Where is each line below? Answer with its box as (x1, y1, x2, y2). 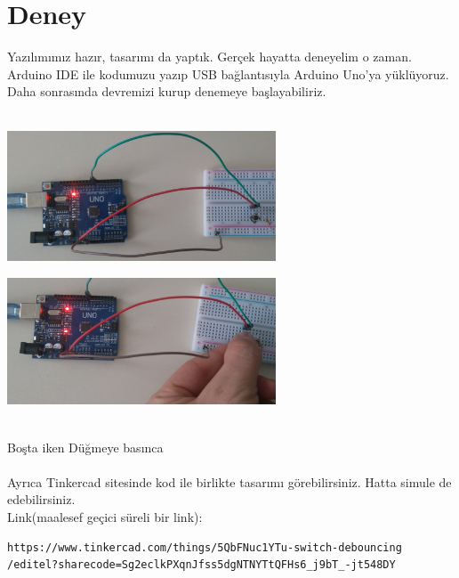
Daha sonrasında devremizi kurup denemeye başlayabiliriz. (7, 82, 326, 101)
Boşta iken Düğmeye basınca (7, 437, 164, 456)
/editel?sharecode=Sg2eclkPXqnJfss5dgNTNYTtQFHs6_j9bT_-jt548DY (7, 558, 396, 572)
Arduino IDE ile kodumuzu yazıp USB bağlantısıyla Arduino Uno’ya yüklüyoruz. (7, 64, 449, 83)
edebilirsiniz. (7, 490, 76, 509)
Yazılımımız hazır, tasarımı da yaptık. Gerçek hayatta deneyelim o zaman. (7, 47, 412, 66)
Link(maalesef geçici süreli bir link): (7, 508, 203, 526)
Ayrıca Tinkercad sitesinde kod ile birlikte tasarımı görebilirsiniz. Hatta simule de (7, 472, 452, 491)
